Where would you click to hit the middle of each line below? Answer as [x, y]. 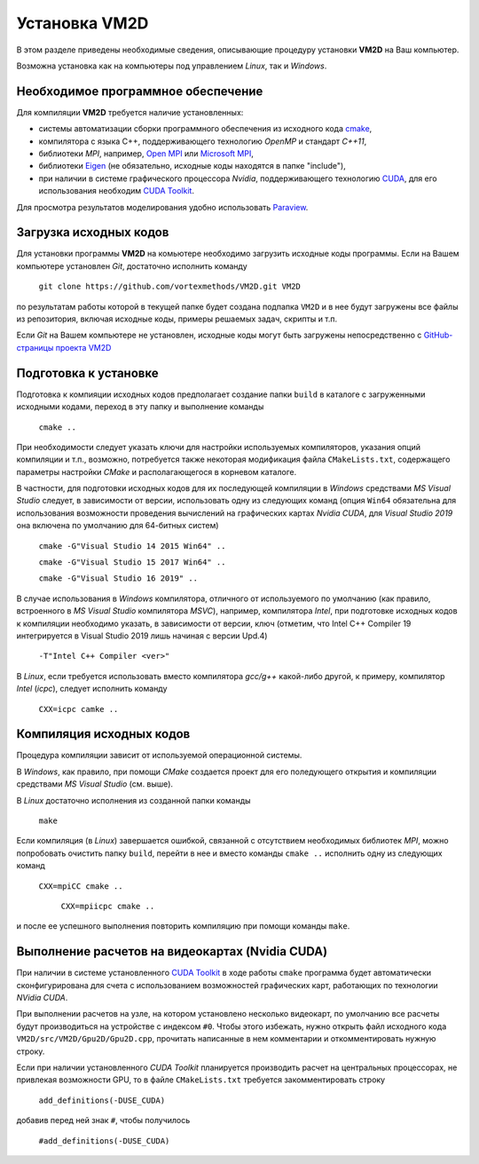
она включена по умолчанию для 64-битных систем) [118, 526]
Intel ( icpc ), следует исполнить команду [92, 689]
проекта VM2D [83, 347]
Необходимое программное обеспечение [140, 91]
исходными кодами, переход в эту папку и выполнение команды [140, 407]
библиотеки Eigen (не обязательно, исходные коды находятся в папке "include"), [192, 166]
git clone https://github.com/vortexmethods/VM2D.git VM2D [170, 287]
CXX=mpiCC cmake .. [81, 886]
